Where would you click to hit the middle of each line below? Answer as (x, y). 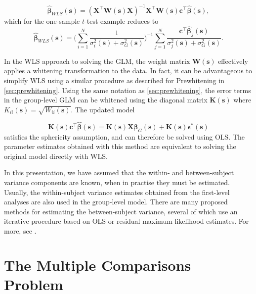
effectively (233, 61)
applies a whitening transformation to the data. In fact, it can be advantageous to (128, 71)
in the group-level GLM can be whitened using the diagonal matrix (106, 100)
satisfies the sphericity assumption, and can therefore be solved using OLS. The (125, 136)
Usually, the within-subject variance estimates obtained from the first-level (117, 192)
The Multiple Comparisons (98, 265)
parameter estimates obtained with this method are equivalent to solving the (120, 146)
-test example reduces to (122, 21)
